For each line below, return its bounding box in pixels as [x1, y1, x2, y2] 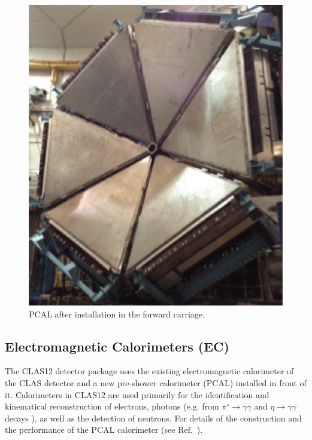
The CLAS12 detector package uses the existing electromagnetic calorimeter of [5, 365, 294, 377]
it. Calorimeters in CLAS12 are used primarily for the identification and [5, 388, 269, 401]
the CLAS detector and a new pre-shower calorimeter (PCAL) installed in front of [5, 376, 307, 389]
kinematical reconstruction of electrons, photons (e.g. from [5, 400, 219, 412]
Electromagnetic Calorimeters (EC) [5, 337, 229, 355]
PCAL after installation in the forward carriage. [29, 307, 205, 320]
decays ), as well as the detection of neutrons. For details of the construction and [5, 411, 302, 424]
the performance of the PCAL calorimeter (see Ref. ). [5, 423, 203, 436]
